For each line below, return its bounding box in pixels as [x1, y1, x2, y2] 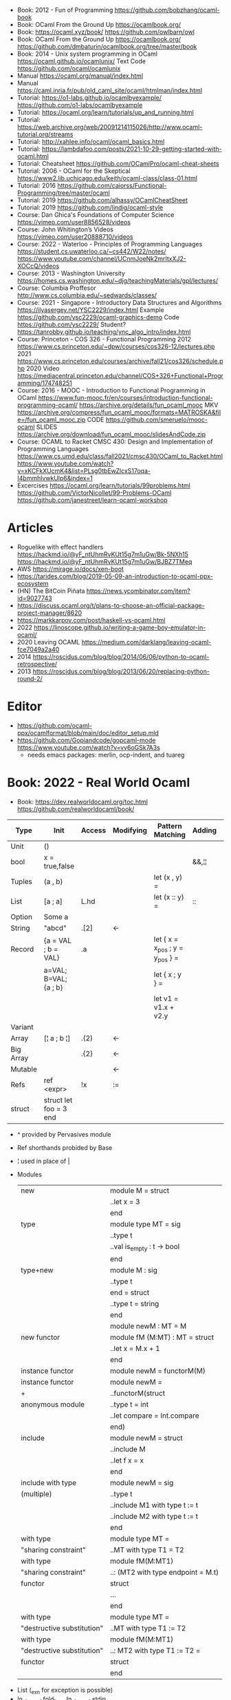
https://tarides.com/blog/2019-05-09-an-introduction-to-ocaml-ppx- [16, 571, 213, 580]
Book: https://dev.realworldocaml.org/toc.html [16, 797, 148, 806]
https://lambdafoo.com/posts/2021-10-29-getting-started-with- [41, 145, 222, 153]
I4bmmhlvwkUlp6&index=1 [16, 474, 93, 482]
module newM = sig [109, 1478, 174, 1488]
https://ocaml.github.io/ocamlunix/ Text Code [16, 57, 146, 65]
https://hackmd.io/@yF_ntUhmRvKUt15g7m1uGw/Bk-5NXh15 [16, 550, 189, 558]
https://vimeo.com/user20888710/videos [16, 233, 133, 240]
